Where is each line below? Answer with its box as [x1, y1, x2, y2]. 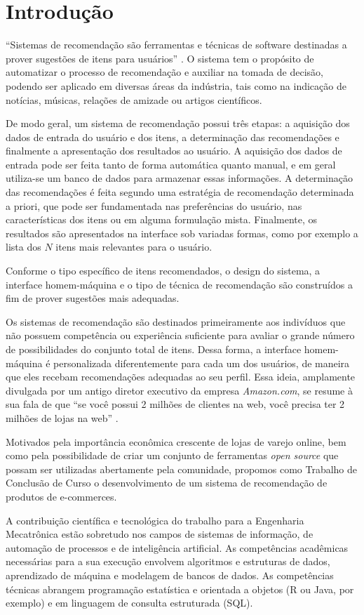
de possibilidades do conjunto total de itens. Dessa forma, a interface [6, 342, 302, 356]
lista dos [6, 239, 41, 254]
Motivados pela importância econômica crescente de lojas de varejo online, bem [6, 434, 346, 449]
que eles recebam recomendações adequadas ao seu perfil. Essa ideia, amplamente [6, 369, 356, 384]
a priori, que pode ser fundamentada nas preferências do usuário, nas [6, 198, 302, 213]
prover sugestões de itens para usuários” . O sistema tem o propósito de [6, 51, 314, 65]
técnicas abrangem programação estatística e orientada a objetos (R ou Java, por [6, 581, 354, 596]
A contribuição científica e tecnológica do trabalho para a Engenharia [6, 512, 304, 527]
